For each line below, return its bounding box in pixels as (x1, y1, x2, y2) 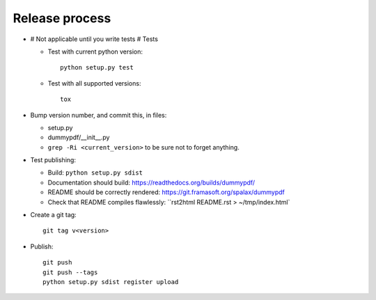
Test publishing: (30, 156, 77, 164)
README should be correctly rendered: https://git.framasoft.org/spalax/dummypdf (47, 188, 285, 196)
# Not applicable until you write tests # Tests (30, 35, 158, 43)
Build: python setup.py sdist (47, 168, 143, 177)
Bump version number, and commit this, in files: (30, 111, 167, 119)
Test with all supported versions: (47, 79, 141, 87)
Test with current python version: (47, 47, 143, 56)
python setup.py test (60, 63, 134, 72)
